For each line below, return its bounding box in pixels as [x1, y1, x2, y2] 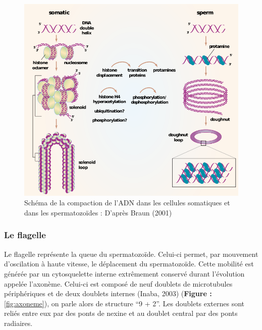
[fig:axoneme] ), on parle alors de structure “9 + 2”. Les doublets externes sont [4, 298, 245, 308]
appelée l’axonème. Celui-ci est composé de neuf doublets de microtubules [4, 278, 233, 289]
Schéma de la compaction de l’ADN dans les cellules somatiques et [24, 197, 230, 208]
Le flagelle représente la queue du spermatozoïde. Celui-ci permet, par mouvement [4, 248, 258, 259]
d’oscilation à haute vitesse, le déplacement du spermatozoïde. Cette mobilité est [4, 258, 254, 269]
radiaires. [4, 317, 33, 328]
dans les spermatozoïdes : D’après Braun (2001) [24, 207, 172, 217]
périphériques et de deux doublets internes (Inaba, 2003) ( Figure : [4, 288, 212, 299]
